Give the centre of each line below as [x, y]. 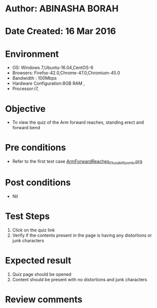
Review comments [44, 299]
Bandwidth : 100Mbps [34, 78]
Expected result [38, 261]
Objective [25, 109]
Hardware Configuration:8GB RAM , [48, 83]
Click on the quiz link [34, 230]
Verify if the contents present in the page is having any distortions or [82, 235]
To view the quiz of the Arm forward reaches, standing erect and [78, 122]
